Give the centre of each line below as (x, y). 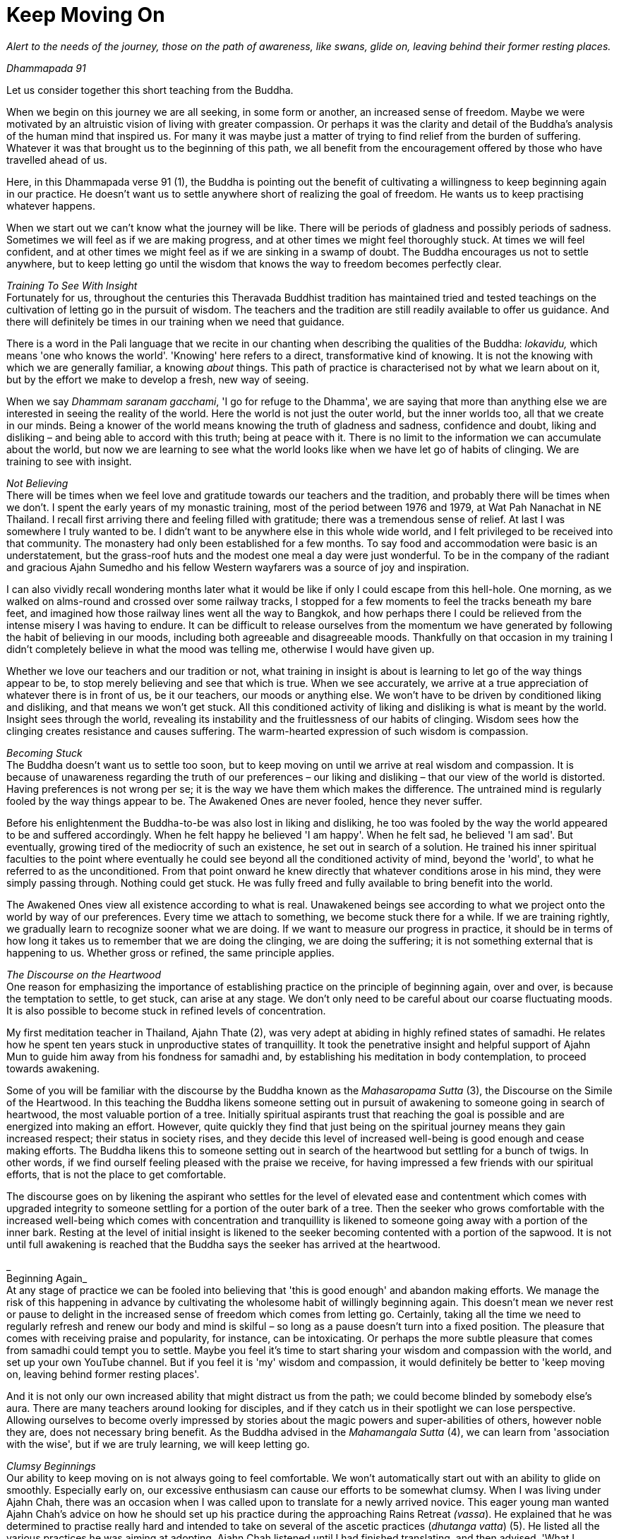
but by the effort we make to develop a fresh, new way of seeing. (158, 379)
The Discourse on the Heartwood (84, 974)
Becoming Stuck (44, 753)
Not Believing (37, 483)
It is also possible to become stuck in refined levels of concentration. (166, 1010)
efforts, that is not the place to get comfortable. (116, 1174)
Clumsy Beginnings (51, 1466)
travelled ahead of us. (57, 160)
